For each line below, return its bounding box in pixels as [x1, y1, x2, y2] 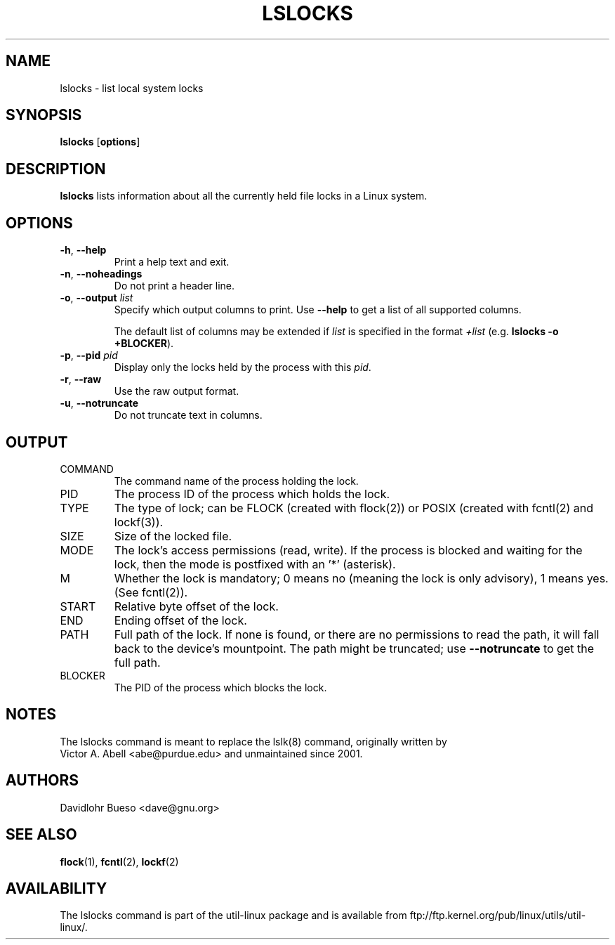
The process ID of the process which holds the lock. [114, 486, 390, 501]
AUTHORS [6, 771, 79, 790]
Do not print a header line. [114, 280, 235, 292]
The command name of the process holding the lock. [114, 474, 359, 487]
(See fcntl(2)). [114, 585, 188, 599]
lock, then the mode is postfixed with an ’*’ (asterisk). [114, 556, 396, 571]
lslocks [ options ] [60, 136, 140, 148]
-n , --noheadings [60, 268, 143, 280]
